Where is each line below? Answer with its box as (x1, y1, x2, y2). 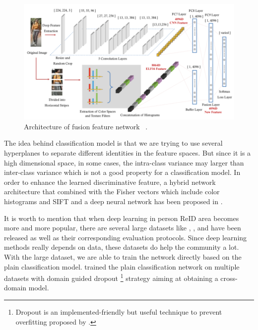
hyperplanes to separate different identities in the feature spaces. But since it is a (4, 148, 251, 158)
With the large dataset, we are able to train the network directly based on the (4, 252, 242, 262)
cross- (220, 273, 238, 283)
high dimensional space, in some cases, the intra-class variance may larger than (4, 157, 244, 167)
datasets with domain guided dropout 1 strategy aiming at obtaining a (4, 272, 218, 283)
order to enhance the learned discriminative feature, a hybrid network (4, 176, 216, 187)
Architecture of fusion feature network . (24, 121, 148, 131)
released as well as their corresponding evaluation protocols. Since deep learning (4, 232, 247, 242)
